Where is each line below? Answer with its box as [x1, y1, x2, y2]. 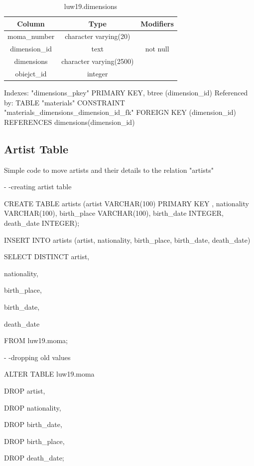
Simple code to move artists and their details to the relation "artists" [4, 164, 214, 175]
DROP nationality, [4, 402, 61, 413]
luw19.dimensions [64, 1, 118, 11]
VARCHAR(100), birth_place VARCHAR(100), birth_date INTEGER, [4, 208, 224, 218]
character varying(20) [65, 31, 130, 41]
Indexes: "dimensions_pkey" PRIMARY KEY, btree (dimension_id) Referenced [4, 87, 248, 98]
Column [17, 18, 45, 28]
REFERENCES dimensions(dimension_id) [4, 116, 135, 127]
